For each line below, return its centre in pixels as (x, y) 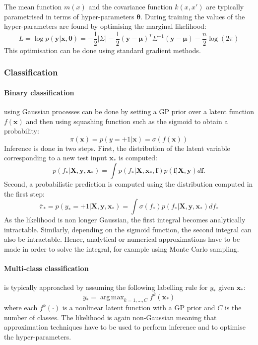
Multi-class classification (46, 268)
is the (233, 308)
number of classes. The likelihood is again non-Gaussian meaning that (110, 317)
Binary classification (39, 92)
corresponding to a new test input (56, 158)
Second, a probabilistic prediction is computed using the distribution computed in (129, 184)
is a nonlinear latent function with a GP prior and (139, 308)
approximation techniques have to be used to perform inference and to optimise (125, 327)
